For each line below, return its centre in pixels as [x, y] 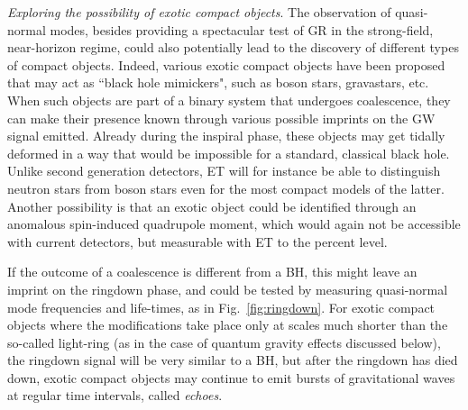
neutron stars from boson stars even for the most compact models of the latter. [226, 188]
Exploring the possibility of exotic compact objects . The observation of [199, 12]
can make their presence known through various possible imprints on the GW [221, 118]
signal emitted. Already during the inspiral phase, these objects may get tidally [226, 136]
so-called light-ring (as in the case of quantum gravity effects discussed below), [224, 342]
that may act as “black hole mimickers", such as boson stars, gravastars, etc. [218, 82]
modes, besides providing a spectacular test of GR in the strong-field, [242, 29]
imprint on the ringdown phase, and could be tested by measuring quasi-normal [228, 289]
